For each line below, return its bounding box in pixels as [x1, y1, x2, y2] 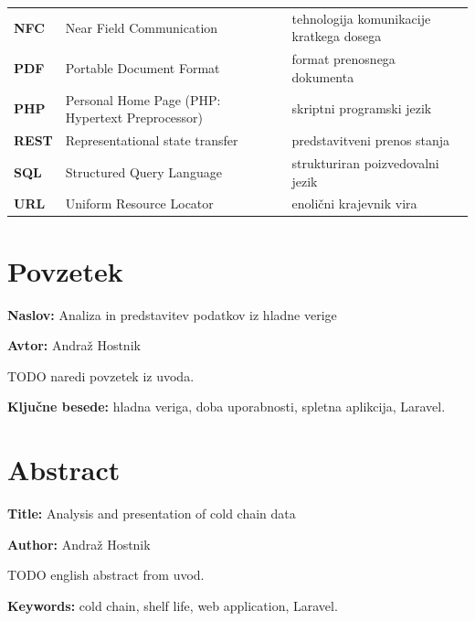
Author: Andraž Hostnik [7, 534, 151, 553]
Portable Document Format [65, 58, 220, 77]
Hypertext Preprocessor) [65, 108, 204, 127]
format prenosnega [291, 49, 396, 69]
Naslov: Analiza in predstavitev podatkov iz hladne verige [7, 305, 337, 324]
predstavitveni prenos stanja [291, 131, 450, 150]
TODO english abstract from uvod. [7, 565, 205, 584]
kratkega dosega [291, 27, 382, 46]
